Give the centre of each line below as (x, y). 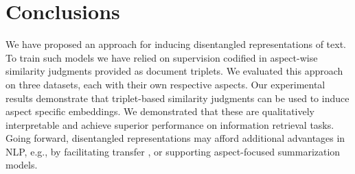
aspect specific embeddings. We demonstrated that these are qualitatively (160, 111)
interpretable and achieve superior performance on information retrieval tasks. (170, 124)
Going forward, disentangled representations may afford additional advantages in (175, 138)
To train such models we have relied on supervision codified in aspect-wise (162, 57)
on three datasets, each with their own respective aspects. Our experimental (165, 84)
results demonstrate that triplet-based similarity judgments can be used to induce (177, 98)
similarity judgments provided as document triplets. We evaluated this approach (174, 71)
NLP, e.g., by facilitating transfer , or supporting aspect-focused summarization (173, 151)
